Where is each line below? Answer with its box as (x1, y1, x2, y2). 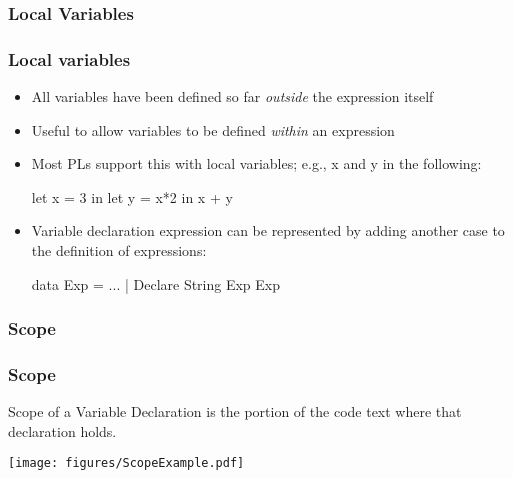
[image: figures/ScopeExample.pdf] (8, 456, 245, 471)
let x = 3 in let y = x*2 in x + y (31, 186, 233, 207)
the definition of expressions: (31, 240, 207, 261)
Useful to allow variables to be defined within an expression (31, 119, 395, 140)
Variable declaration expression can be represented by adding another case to (31, 220, 505, 241)
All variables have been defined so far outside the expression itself (31, 86, 434, 107)
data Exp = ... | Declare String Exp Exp (31, 273, 281, 294)
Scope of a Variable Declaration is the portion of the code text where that (8, 401, 462, 422)
